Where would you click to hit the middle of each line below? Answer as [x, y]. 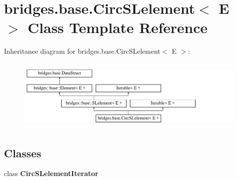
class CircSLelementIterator [51, 173]
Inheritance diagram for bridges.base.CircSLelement [82, 51]
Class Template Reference [118, 27]
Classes [23, 153]
